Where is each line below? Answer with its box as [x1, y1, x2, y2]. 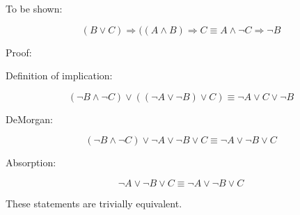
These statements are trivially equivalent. [6, 196, 182, 210]
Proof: [6, 45, 32, 59]
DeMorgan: [6, 111, 53, 126]
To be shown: [6, 1, 63, 15]
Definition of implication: [6, 68, 113, 83]
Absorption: [6, 155, 56, 170]
